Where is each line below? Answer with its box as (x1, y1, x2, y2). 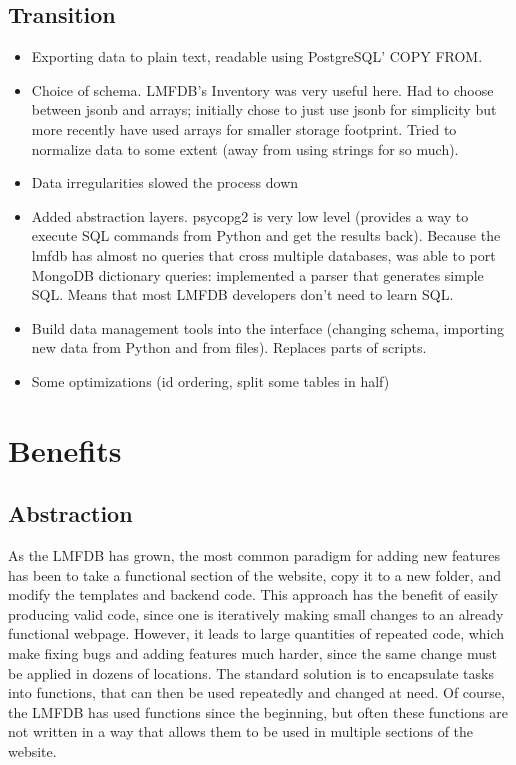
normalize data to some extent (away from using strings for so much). (31, 138, 459, 159)
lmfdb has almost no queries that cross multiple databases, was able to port (31, 244, 496, 265)
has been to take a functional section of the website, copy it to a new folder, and (8, 564, 501, 585)
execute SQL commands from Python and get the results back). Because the (31, 225, 501, 246)
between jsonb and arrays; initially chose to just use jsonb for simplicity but (31, 99, 497, 120)
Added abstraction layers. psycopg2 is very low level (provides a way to (31, 205, 469, 226)
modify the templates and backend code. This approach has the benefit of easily (8, 584, 498, 605)
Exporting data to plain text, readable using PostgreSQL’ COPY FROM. (31, 46, 483, 67)
